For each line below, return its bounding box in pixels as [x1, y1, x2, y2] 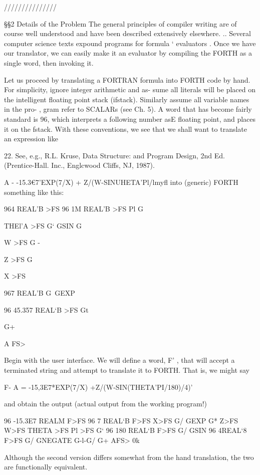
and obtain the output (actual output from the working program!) [4, 398, 207, 409]
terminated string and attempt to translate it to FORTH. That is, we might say [4, 365, 250, 375]
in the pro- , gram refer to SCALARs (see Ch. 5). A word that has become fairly [4, 104, 252, 114]
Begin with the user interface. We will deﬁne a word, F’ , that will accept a [4, 355, 235, 365]
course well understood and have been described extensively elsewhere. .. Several [4, 28, 251, 39]
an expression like [4, 133, 58, 144]
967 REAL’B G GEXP [4, 288, 75, 298]
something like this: [4, 186, 64, 197]
